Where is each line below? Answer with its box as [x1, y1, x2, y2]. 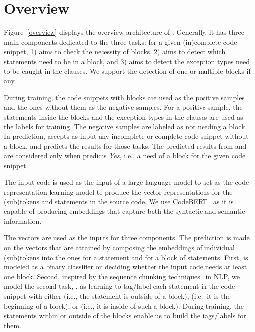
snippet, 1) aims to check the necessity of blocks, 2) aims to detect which [4, 46, 226, 57]
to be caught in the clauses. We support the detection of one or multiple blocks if [4, 66, 251, 76]
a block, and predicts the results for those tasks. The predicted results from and [4, 140, 247, 151]
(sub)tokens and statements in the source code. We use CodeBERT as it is [4, 196, 234, 206]
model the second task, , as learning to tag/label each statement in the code [4, 281, 235, 291]
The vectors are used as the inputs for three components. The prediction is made [4, 232, 250, 243]
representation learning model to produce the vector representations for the [4, 187, 233, 197]
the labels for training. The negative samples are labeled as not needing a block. [4, 121, 247, 132]
